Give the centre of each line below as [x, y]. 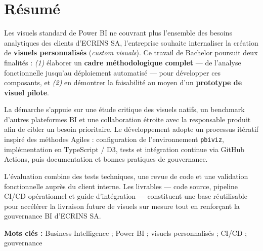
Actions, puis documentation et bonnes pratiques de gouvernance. [106, 159]
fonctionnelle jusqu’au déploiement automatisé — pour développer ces [113, 72]
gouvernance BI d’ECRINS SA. [53, 216]
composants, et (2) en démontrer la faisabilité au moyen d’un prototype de [123, 82]
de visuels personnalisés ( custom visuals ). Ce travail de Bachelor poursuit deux [131, 52]
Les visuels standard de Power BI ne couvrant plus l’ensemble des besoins [118, 33]
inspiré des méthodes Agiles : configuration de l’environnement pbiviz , [114, 139]
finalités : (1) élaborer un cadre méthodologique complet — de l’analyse [123, 62]
